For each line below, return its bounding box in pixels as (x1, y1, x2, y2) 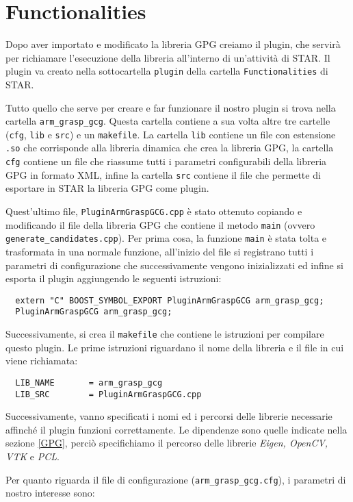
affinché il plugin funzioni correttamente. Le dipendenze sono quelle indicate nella (5, 422, 348, 436)
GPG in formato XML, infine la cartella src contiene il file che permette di (5, 167, 321, 181)
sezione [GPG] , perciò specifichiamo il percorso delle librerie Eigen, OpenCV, (5, 436, 328, 450)
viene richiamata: (5, 353, 78, 368)
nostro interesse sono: (5, 486, 95, 500)
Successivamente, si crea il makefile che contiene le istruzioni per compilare (5, 327, 324, 341)
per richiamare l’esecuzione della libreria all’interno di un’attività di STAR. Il (5, 50, 330, 64)
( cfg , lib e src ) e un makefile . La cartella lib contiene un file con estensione (5, 127, 336, 141)
